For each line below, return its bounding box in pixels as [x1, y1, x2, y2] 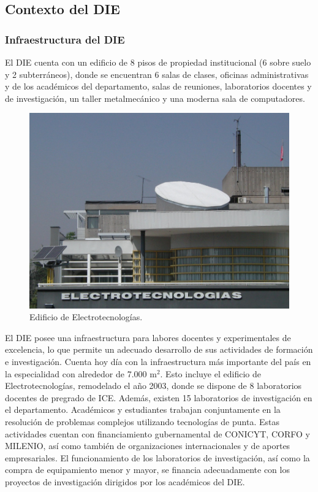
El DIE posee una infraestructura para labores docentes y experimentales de [5, 331, 291, 344]
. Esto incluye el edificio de [160, 367, 261, 380]
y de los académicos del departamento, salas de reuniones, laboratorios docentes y [5, 80, 312, 93]
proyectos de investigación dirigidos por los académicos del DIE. [5, 475, 245, 488]
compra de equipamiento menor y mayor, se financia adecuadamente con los [5, 463, 290, 476]
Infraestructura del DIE [5, 31, 125, 47]
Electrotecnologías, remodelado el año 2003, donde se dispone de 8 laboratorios [5, 379, 302, 392]
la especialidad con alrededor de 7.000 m [5, 367, 157, 380]
